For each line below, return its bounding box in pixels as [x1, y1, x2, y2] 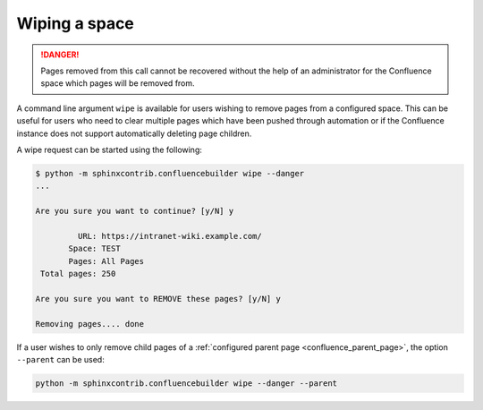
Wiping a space [16, 13, 134, 33]
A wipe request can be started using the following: [16, 144, 203, 155]
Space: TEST [68, 243, 121, 254]
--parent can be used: [16, 354, 105, 364]
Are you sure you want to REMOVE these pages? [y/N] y [35, 294, 281, 303]
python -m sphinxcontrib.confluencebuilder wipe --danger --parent [35, 378, 338, 389]
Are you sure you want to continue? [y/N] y [35, 206, 234, 217]
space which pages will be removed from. [40, 78, 196, 89]
